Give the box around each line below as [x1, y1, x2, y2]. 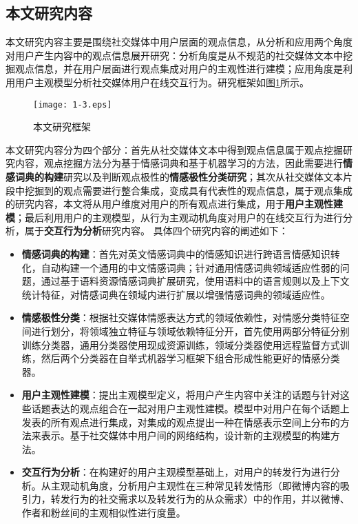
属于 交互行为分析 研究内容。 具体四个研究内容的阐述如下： [24, 223, 288, 238]
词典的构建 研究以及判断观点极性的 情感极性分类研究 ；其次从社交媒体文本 [14, 170, 343, 184]
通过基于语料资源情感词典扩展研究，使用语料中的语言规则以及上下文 [41, 274, 350, 288]
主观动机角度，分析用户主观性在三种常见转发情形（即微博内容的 [50, 478, 340, 492]
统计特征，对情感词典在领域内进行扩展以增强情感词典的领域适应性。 [21, 287, 330, 301]
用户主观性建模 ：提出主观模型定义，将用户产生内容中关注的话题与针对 [21, 387, 340, 402]
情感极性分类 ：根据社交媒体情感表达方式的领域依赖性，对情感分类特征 [21, 310, 340, 325]
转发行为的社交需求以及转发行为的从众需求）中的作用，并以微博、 [50, 492, 350, 506]
